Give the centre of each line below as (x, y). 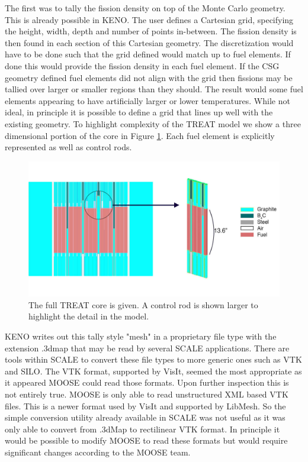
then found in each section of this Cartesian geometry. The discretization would (149, 42)
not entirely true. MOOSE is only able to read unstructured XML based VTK (147, 394)
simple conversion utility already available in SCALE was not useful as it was (145, 417)
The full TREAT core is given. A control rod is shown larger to (143, 304)
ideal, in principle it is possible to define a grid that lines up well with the (139, 112)
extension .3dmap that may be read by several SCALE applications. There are (147, 348)
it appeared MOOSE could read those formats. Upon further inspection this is (147, 382)
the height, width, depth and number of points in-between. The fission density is (151, 31)
